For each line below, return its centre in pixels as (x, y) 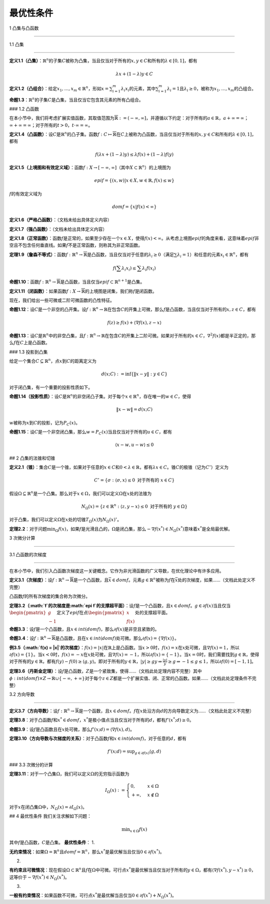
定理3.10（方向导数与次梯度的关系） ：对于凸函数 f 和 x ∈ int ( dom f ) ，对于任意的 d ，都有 (98, 738)
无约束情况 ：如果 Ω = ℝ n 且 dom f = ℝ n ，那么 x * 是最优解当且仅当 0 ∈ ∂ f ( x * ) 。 (87, 851)
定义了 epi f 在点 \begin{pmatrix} (91, 612)
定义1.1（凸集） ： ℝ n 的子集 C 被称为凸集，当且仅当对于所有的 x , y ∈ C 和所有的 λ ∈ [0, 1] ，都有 (103, 60)
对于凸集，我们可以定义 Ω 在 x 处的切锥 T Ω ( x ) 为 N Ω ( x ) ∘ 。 (65, 520)
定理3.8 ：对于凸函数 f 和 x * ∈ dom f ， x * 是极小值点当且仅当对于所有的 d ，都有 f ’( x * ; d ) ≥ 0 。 (101, 720)
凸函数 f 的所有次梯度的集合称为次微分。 (49, 596)
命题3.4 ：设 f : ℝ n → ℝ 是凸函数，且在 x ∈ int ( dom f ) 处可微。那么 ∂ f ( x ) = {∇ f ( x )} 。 (94, 638)
